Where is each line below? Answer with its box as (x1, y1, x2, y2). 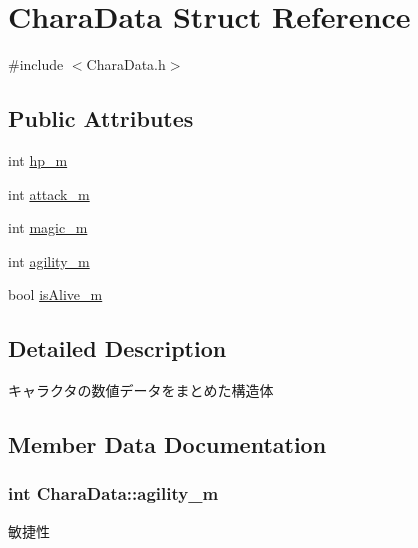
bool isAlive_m (8, 284, 103, 305)
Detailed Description (8, 333, 227, 364)
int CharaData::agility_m (8, 481, 219, 506)
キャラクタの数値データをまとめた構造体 (8, 380, 274, 401)
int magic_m (8, 217, 88, 238)
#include (8, 54, 64, 75)
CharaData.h (86, 54, 166, 75)
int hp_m (8, 149, 68, 170)
